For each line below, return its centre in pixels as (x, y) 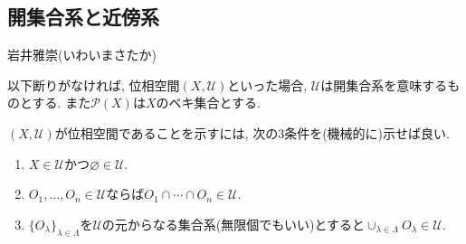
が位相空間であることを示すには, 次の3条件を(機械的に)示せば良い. (252, 132)
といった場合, (267, 84)
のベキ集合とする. (208, 103)
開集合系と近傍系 (83, 17)
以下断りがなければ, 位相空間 (94, 84)
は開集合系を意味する (384, 84)
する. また (62, 103)
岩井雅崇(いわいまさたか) (82, 55)
